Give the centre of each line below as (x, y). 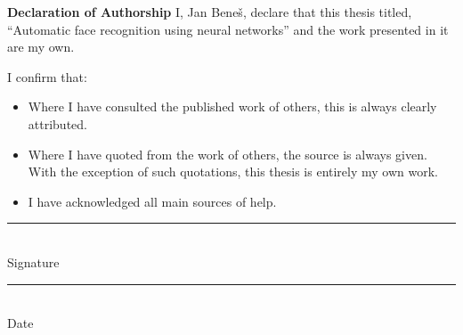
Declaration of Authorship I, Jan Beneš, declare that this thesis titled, (210, 12)
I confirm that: (47, 76)
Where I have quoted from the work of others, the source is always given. (227, 154)
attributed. (57, 123)
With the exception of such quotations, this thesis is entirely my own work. (233, 172)
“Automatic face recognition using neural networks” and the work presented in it (228, 29)
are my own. (41, 47)
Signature (33, 261)
